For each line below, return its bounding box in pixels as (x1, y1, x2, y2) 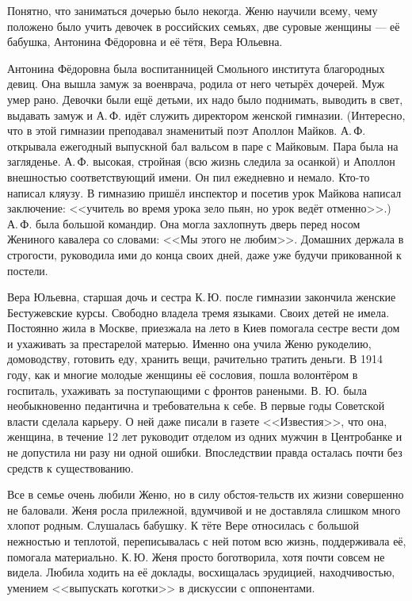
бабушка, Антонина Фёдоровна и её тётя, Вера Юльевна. (7, 33, 283, 50)
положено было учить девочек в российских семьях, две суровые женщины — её (7, 17, 400, 34)
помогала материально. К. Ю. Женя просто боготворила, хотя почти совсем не (7, 548, 385, 565)
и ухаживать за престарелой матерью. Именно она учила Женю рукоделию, (7, 335, 372, 351)
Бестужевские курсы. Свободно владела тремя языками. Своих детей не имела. (7, 304, 390, 320)
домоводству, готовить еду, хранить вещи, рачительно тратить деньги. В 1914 (7, 350, 383, 367)
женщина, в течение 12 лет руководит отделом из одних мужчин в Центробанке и (7, 428, 402, 445)
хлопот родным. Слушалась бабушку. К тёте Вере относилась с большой (7, 517, 360, 534)
